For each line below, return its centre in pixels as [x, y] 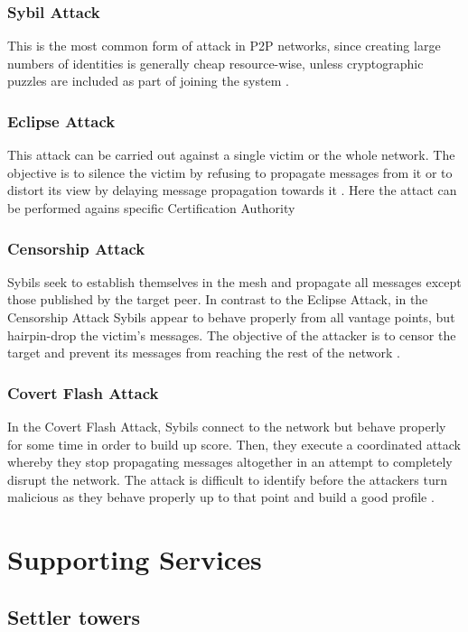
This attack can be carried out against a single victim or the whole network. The [231, 155]
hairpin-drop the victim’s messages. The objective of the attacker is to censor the [232, 335]
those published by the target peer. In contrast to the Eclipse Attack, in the [218, 299]
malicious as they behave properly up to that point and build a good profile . [221, 497]
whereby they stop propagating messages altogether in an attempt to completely [230, 462]
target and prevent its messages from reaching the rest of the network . [204, 353]
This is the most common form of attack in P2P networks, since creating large [224, 46]
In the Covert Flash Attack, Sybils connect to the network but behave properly [227, 426]
